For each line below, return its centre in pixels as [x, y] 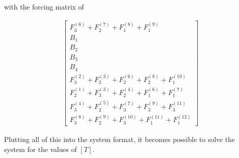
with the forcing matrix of [44, 6]
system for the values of [40, 149]
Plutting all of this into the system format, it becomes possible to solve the [119, 139]
